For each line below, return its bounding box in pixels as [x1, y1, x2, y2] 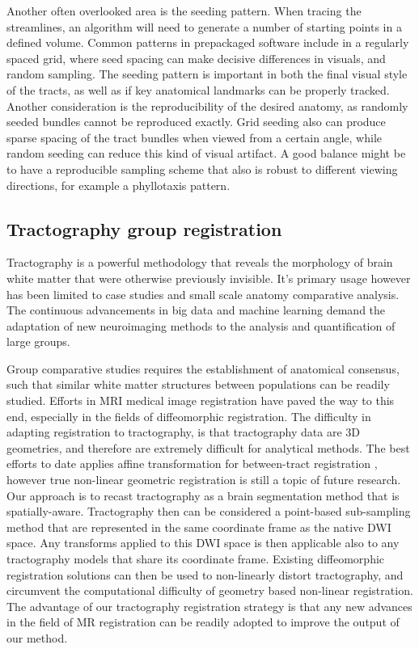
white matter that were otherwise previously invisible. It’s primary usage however [6, 269, 411, 286]
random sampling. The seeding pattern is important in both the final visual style [6, 65, 408, 82]
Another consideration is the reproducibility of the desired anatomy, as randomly [6, 97, 408, 114]
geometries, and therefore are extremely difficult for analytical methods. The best [6, 439, 410, 456]
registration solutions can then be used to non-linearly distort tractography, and [6, 566, 404, 583]
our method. [6, 629, 68, 646]
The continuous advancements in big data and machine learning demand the [6, 301, 386, 318]
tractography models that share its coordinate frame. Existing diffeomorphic [6, 550, 385, 567]
